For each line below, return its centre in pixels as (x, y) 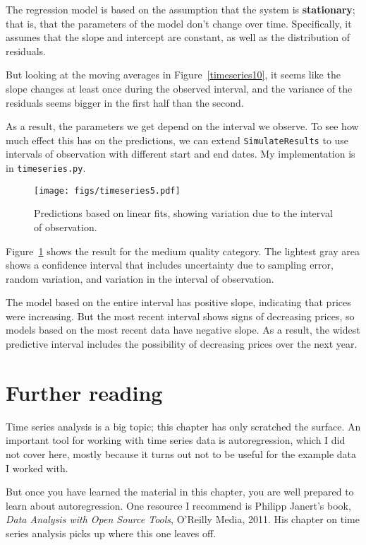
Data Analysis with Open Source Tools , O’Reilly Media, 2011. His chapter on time (183, 519)
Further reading (84, 392)
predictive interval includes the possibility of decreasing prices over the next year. (182, 344)
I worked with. (37, 468)
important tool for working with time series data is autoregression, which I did (176, 440)
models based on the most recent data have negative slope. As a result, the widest (183, 330)
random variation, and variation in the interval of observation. (140, 278)
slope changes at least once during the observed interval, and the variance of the (179, 88)
